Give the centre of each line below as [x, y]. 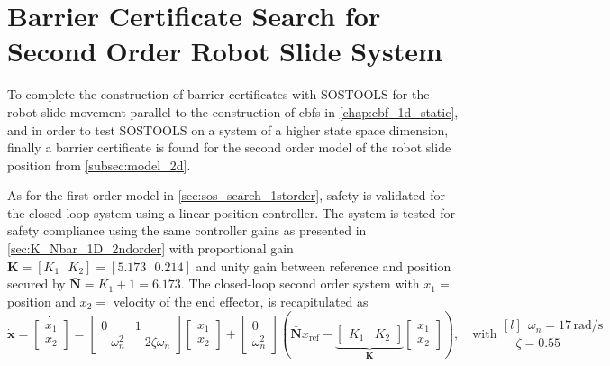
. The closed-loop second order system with [300, 284]
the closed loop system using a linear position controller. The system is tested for [232, 212]
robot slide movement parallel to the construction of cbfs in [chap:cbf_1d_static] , [233, 111]
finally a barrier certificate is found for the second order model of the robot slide [229, 147]
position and [41, 301]
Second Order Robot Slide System [225, 51]
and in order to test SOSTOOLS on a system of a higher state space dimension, [228, 129]
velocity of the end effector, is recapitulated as [241, 301]
